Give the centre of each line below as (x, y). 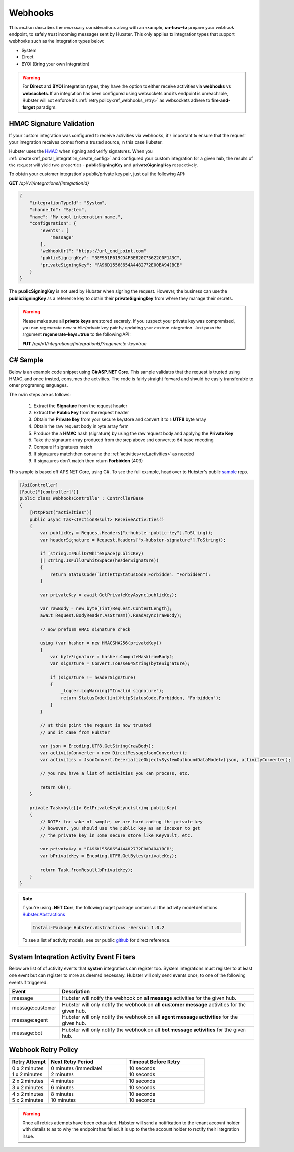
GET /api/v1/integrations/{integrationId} (49, 183)
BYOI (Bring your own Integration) (55, 64)
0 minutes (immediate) (77, 1068)
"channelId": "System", (58, 210)
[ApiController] (39, 485)
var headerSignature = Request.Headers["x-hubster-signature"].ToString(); (133, 540)
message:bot (27, 1033)
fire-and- (220, 100)
